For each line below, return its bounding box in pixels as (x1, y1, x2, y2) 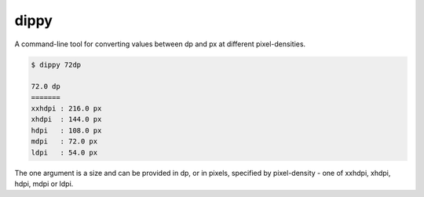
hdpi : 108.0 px (31, 126, 102, 135)
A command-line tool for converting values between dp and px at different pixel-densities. (14, 39, 306, 49)
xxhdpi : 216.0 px (31, 104, 102, 113)
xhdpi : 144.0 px (31, 115, 102, 124)
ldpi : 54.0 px (31, 148, 98, 157)
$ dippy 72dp (31, 60, 82, 69)
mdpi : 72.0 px (31, 137, 98, 146)
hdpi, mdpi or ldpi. (14, 179, 74, 188)
